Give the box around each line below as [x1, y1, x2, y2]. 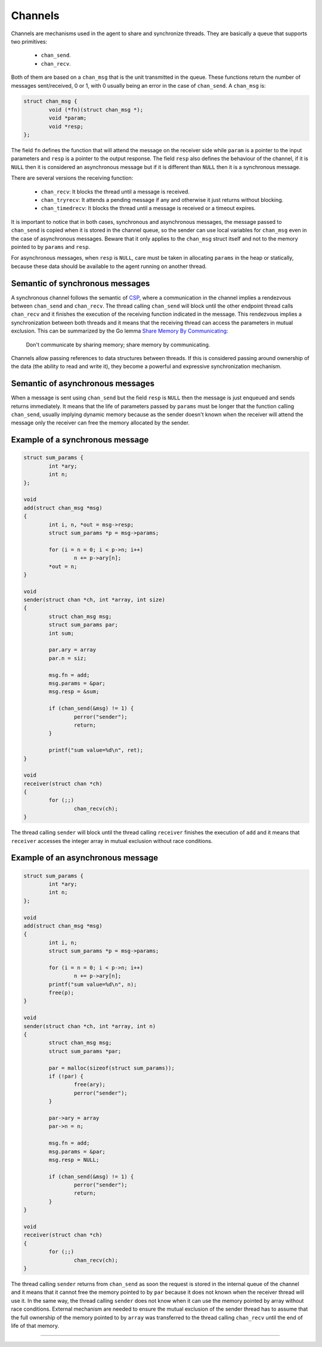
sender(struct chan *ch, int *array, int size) [23, 596, 165, 603]
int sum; [48, 630, 75, 636]
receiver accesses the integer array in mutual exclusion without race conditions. [11, 837, 213, 844]
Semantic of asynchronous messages [11, 379, 155, 389]
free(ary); [73, 1081, 106, 1088]
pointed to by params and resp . [11, 243, 91, 250]
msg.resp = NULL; [48, 1156, 100, 1163]
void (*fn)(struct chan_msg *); [48, 106, 143, 113]
